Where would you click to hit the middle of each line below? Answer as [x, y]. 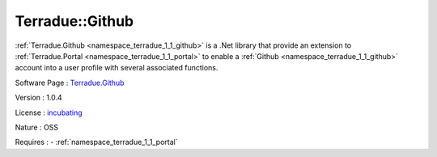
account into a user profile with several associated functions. [117, 68]
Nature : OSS [37, 127]
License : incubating [49, 112]
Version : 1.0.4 [38, 98]
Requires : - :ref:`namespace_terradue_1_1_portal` [96, 142]
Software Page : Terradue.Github [70, 83]
